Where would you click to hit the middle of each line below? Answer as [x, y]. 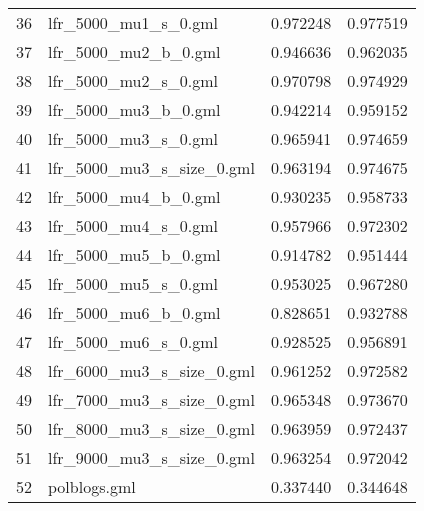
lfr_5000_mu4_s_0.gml [133, 225]
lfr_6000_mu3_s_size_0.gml [151, 370]
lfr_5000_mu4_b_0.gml [134, 196]
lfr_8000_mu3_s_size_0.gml [151, 428]
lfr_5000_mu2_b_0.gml [134, 51]
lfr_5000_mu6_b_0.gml [134, 312]
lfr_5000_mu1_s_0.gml [133, 22]
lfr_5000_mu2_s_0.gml [133, 80]
